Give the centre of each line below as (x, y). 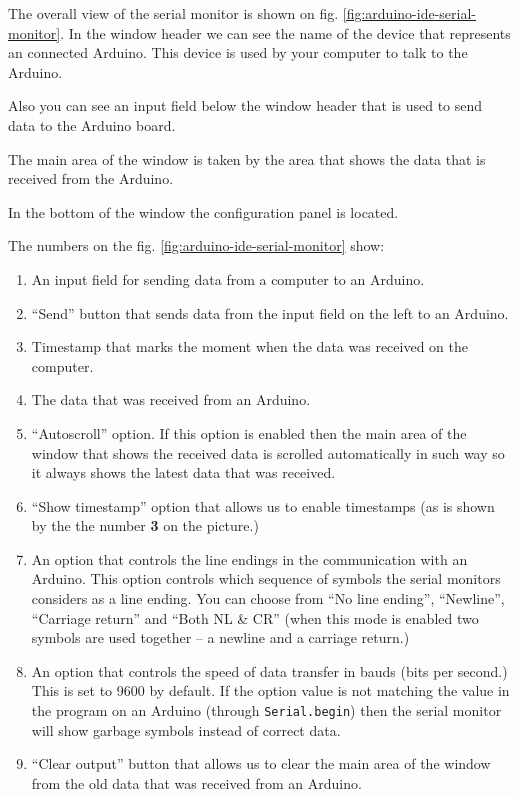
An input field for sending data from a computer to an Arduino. (228, 278)
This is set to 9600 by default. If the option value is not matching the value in (270, 690)
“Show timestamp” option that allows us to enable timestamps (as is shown (263, 505)
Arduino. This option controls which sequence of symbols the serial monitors (266, 578)
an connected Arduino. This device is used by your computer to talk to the (238, 52)
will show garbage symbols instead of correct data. (186, 729)
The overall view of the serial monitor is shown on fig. (173, 13)
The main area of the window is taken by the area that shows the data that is (247, 158)
